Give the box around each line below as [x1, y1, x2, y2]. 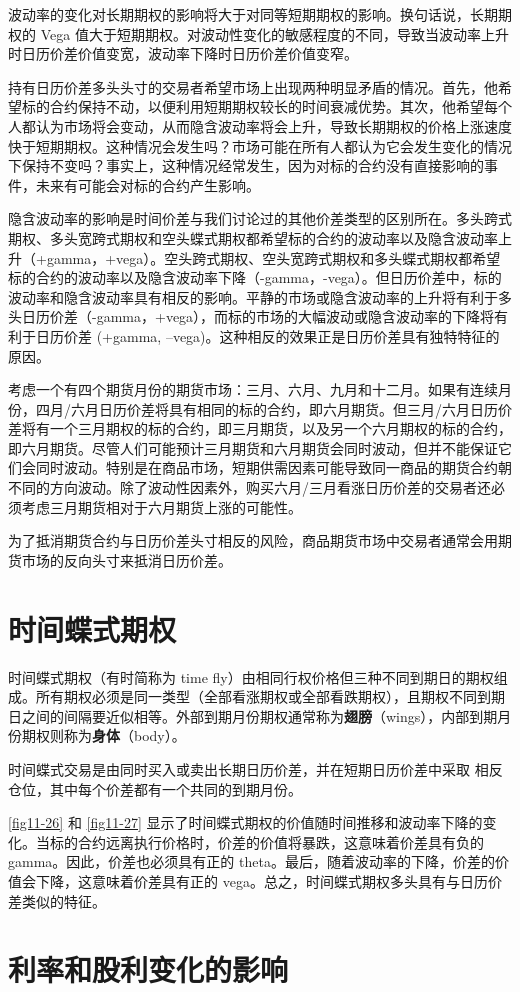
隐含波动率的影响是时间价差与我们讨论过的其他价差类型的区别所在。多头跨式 [8, 208, 512, 229]
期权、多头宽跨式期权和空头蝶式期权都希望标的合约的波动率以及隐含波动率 [8, 227, 498, 248]
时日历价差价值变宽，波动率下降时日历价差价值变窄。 [8, 43, 358, 64]
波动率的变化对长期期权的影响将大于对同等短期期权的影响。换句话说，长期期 [8, 4, 512, 24]
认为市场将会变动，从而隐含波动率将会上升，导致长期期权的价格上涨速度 [35, 115, 512, 136]
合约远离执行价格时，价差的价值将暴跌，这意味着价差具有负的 [77, 831, 484, 852]
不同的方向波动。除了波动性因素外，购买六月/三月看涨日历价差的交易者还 [8, 477, 491, 498]
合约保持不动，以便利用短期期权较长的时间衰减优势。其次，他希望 [49, 96, 484, 117]
